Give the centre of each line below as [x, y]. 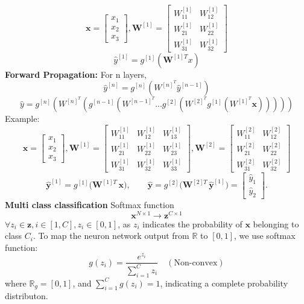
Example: [22, 119]
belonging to [276, 223]
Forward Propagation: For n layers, [76, 74]
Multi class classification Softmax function [90, 204]
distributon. [27, 296]
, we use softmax [265, 236]
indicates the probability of [192, 223]
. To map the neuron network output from [111, 236]
